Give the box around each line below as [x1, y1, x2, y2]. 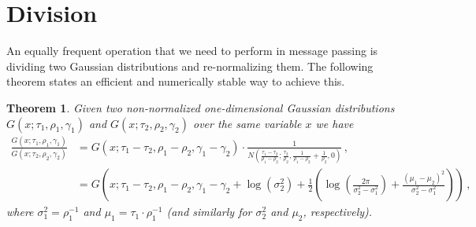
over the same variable [193, 115, 302, 131]
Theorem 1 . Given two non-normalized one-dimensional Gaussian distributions [6, 99, 395, 115]
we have [315, 115, 354, 131]
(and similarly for [166, 203, 252, 220]
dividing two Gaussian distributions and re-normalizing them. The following [6, 57, 374, 74]
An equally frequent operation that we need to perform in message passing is [6, 42, 378, 59]
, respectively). [303, 203, 373, 220]
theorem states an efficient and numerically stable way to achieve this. [6, 73, 345, 90]
